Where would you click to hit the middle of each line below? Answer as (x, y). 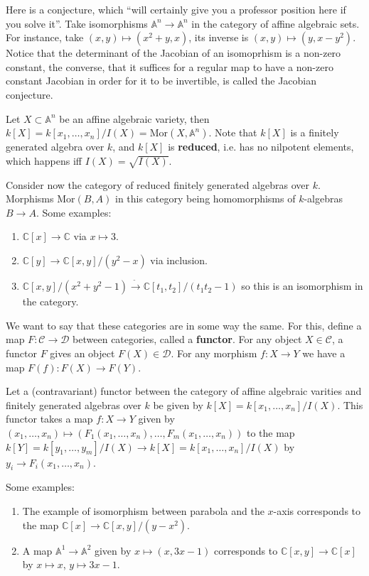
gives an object (82, 353)
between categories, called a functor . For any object (187, 339)
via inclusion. (179, 260)
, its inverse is (219, 37)
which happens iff (44, 160)
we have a (324, 353)
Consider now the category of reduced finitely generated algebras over (157, 184)
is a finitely (315, 132)
